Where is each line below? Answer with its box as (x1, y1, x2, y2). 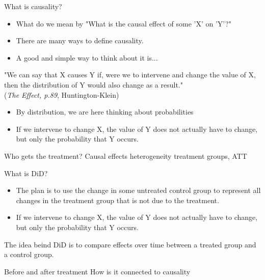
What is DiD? (4, 167, 48, 178)
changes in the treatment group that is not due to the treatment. (16, 194, 219, 205)
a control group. (4, 249, 54, 260)
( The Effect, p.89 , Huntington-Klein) (4, 89, 119, 100)
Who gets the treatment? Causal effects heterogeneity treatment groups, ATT (4, 150, 247, 161)
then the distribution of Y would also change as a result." (4, 79, 183, 90)
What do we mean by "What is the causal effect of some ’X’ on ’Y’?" (16, 18, 231, 29)
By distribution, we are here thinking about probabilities (16, 106, 194, 117)
